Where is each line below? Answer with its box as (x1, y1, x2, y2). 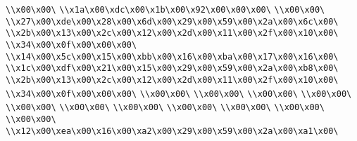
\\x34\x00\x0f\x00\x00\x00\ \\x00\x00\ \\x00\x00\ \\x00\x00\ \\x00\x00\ (6, 88, 352, 99)
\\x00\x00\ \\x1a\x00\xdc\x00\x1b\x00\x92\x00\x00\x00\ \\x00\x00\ (6, 5, 325, 15)
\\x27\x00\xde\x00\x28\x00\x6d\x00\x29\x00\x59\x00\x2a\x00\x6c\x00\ (6, 16, 339, 27)
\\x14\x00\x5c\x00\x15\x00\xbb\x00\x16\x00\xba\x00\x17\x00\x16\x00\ (6, 51, 339, 62)
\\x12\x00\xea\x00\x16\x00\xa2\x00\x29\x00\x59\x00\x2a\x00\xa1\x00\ (6, 126, 339, 136)
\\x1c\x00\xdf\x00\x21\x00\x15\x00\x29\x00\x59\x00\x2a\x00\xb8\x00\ (6, 63, 339, 74)
